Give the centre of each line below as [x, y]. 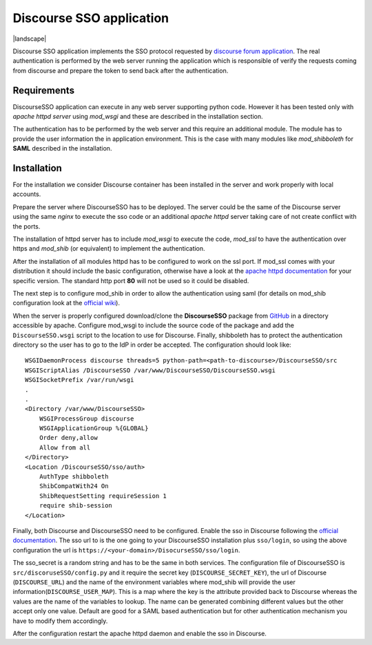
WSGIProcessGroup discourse [86, 418]
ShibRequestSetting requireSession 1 [103, 496]
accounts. [27, 194]
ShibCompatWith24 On [74, 486]
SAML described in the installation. [62, 148]
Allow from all [65, 447]
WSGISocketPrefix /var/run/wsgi [80, 380]
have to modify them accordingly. [60, 621]
